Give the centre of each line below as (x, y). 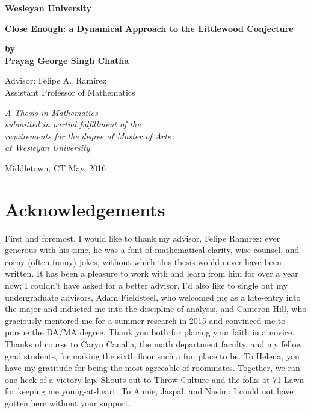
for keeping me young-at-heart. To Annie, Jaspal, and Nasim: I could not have (149, 391)
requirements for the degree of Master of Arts (88, 136)
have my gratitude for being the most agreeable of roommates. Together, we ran (152, 368)
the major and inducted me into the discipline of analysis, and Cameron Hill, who (156, 309)
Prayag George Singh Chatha (67, 60)
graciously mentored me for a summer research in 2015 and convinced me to (145, 320)
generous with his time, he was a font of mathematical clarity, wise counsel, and (152, 250)
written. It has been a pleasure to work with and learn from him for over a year (152, 273)
